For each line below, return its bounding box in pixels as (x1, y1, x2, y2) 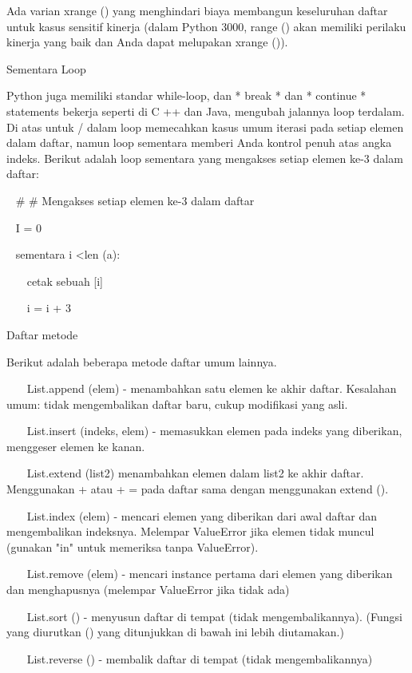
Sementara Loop (6, 60, 86, 77)
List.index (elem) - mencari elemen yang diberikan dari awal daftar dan (26, 507, 377, 524)
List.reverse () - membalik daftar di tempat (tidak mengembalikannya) (26, 650, 373, 667)
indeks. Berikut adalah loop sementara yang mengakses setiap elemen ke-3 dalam (6, 149, 403, 166)
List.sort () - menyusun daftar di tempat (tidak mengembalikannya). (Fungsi (26, 608, 402, 624)
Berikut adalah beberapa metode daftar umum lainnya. (6, 353, 277, 370)
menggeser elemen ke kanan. (6, 437, 145, 454)
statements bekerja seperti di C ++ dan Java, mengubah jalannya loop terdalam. (6, 102, 405, 119)
